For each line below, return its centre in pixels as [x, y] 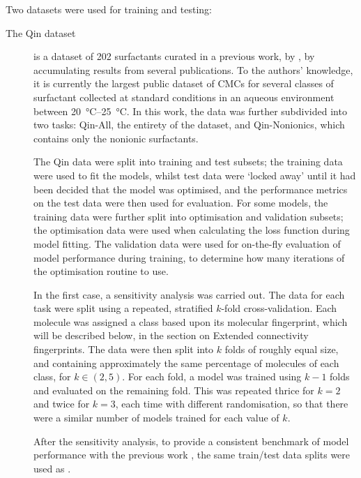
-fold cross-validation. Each [279, 308]
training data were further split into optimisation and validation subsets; [189, 216]
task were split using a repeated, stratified [123, 308]
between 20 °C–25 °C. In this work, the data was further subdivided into [190, 111]
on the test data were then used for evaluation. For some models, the [181, 203]
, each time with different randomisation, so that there [232, 404]
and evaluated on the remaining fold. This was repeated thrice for [174, 390]
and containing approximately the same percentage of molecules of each [186, 363]
